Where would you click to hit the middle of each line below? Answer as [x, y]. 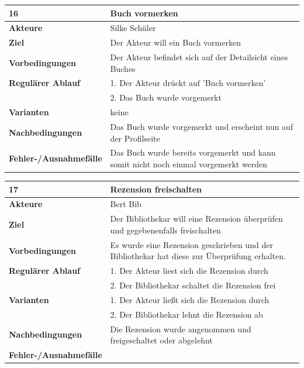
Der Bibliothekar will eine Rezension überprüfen [196, 219]
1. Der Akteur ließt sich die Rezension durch [190, 299]
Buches [123, 68]
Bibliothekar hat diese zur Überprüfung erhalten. [198, 256]
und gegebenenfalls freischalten [165, 230]
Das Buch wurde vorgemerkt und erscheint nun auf [202, 126]
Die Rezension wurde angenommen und [181, 329]
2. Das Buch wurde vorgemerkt [166, 97]
